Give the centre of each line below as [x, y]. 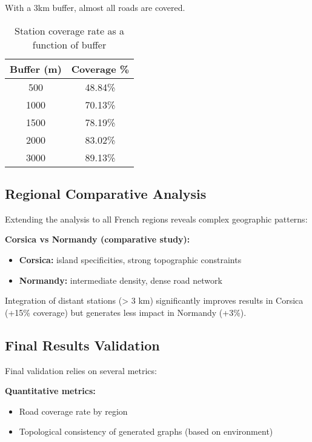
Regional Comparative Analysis [106, 193]
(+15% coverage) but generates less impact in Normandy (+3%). [126, 312]
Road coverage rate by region [73, 411]
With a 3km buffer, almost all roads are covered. [95, 7]
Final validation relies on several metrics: [81, 370]
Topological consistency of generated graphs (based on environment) [146, 431]
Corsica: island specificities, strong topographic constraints [130, 259]
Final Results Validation [82, 345]
